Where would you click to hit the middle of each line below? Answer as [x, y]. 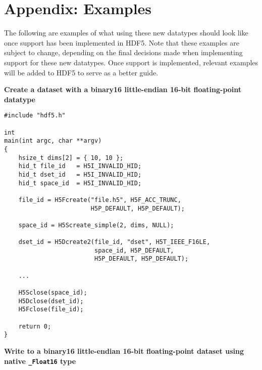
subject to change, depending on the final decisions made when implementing [123, 52]
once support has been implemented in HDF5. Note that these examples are [122, 42]
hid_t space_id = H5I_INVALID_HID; [80, 183]
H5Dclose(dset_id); [51, 301]
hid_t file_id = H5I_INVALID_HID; [80, 166]
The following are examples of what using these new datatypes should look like [126, 33]
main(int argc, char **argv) [53, 141]
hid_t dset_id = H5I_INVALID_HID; [80, 174]
